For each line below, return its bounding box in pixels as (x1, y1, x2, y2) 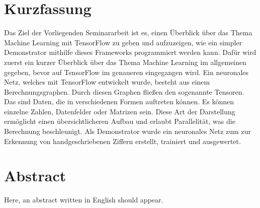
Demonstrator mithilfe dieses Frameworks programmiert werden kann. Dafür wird (4, 47, 256, 57)
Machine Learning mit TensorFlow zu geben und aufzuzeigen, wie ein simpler (4, 37, 242, 47)
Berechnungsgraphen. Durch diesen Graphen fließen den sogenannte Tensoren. (4, 86, 244, 97)
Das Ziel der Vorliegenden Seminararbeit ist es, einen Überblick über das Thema (4, 27, 252, 38)
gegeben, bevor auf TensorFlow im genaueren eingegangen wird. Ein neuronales (4, 66, 249, 77)
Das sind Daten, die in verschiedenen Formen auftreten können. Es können (4, 96, 234, 107)
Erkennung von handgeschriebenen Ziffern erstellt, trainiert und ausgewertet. (4, 135, 241, 146)
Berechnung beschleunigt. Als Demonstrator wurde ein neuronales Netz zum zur (4, 126, 251, 136)
